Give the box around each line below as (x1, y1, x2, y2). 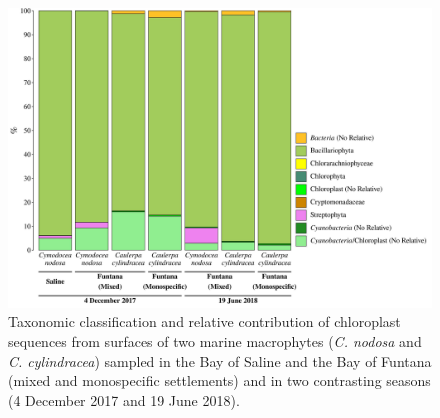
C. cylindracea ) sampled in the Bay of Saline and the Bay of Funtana (8, 350, 432, 371)
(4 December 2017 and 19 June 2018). (8, 389, 240, 410)
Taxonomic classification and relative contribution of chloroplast (8, 311, 401, 332)
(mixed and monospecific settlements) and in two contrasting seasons (8, 370, 431, 391)
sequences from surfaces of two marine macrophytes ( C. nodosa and (8, 330, 422, 351)
